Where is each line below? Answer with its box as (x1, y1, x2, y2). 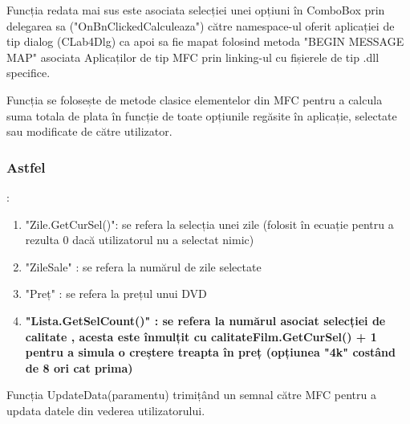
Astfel (6, 157, 46, 177)
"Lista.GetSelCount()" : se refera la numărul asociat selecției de (25, 312, 386, 328)
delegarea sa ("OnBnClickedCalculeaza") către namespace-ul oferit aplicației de (6, 17, 395, 34)
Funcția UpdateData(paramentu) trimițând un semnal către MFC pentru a (6, 386, 376, 403)
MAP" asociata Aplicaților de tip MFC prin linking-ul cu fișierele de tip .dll (6, 48, 380, 65)
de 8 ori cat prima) (25, 359, 133, 376)
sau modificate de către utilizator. (6, 123, 173, 140)
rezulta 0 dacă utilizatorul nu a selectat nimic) (25, 231, 254, 248)
